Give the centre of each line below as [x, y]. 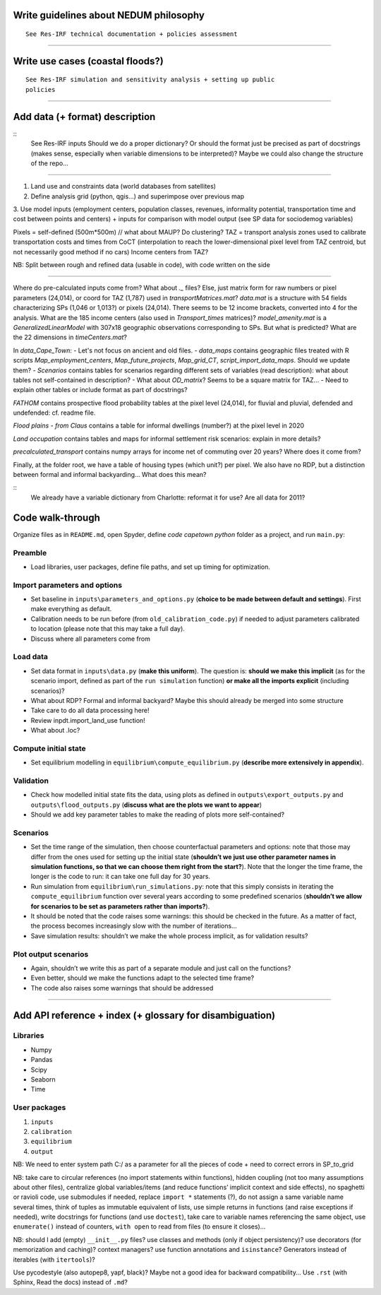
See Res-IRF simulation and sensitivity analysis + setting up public [150, 80]
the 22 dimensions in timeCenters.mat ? [70, 337]
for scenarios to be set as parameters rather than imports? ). [120, 906]
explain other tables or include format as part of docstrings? [100, 390]
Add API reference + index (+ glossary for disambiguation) [144, 1015]
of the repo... [49, 163]
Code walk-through [56, 518]
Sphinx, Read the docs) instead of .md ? [71, 1282]
